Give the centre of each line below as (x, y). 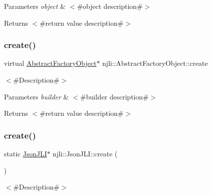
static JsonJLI (26, 153)
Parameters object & (35, 6)
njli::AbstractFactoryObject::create (155, 63)
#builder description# (114, 96)
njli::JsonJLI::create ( (85, 153)
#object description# (110, 6)
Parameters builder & (36, 96)
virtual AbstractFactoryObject (50, 63)
